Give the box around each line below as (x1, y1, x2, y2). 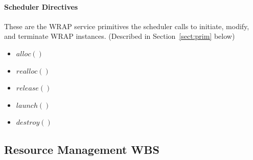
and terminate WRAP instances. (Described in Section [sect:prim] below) (4, 31, 235, 41)
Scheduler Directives (4, 1, 78, 12)
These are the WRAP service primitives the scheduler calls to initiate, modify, (4, 20, 249, 31)
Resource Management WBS (4, 142, 159, 157)
